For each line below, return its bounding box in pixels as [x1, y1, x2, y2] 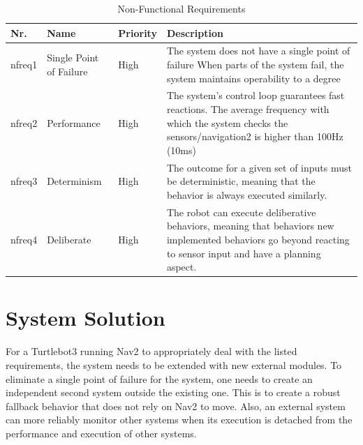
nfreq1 [10, 57, 38, 72]
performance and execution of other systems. [6, 425, 197, 440]
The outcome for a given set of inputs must [166, 160, 352, 174]
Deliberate [47, 232, 91, 246]
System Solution [6, 303, 165, 332]
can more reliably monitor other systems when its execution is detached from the [6, 412, 353, 427]
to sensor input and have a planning [166, 246, 321, 260]
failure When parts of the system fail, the [166, 57, 344, 72]
